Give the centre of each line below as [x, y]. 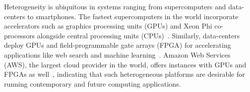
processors [20, 35]
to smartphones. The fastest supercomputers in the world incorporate [133, 16]
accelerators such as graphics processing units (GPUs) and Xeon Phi [108, 26]
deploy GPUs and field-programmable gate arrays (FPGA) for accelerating [118, 45]
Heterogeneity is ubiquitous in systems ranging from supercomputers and [115, 6]
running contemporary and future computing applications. [93, 83]
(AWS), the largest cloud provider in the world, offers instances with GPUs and [125, 64]
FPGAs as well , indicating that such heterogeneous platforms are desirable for [125, 74]
